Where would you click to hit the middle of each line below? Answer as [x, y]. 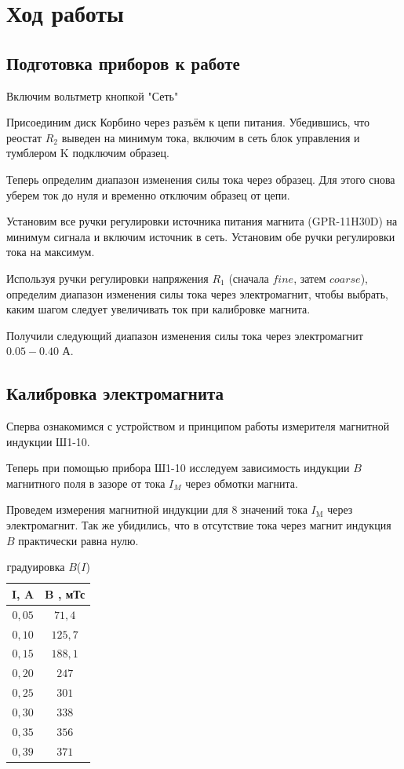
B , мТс [65, 593]
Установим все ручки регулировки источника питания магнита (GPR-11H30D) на [202, 221]
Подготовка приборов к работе [123, 62]
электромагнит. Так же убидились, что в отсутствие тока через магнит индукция [199, 525]
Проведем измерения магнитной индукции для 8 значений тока [157, 509]
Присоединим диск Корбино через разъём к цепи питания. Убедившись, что [188, 122]
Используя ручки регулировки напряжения [107, 278]
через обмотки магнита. [242, 483]
